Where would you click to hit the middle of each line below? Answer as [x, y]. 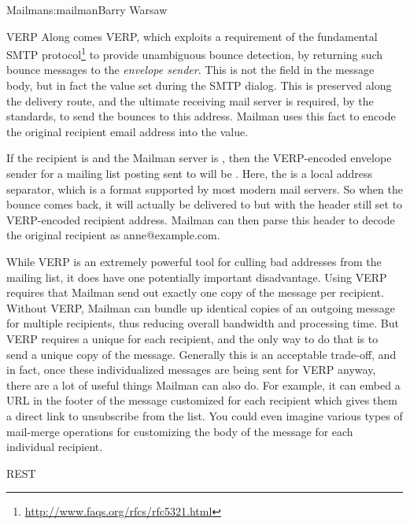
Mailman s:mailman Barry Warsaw [87, 9]
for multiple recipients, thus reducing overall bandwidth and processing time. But [203, 323]
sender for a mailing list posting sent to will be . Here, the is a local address [189, 173]
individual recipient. [55, 447]
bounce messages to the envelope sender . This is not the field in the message [190, 70]
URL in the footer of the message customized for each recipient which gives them [202, 400]
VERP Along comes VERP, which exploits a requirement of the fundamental [192, 36]
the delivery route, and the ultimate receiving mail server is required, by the [190, 100]
